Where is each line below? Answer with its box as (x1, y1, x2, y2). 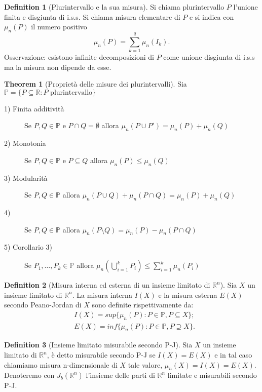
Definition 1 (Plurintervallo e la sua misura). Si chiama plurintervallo (4, 2, 224, 12)
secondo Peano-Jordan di (4, 299, 82, 310)
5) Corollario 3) (4, 242, 52, 252)
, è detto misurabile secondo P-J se (47, 349, 156, 360)
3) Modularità (4, 172, 48, 183)
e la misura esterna (158, 289, 217, 300)
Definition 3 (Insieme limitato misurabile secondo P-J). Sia (4, 339, 193, 350)
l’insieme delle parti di (86, 370, 155, 380)
